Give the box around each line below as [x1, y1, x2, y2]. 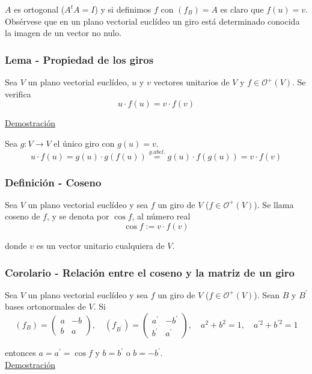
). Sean [254, 288, 280, 301]
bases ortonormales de [5, 300, 86, 313]
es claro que [220, 3, 264, 15]
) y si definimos [94, 3, 151, 15]
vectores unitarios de [153, 76, 230, 88]
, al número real [132, 210, 191, 222]
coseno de [5, 210, 40, 222]
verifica [5, 87, 31, 100]
